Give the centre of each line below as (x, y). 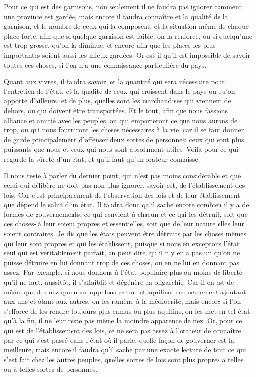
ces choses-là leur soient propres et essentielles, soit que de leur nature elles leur (124, 224)
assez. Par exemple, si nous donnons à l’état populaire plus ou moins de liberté (123, 272)
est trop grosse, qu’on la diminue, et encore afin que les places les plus (110, 45)
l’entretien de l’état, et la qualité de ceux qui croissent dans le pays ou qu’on (120, 91)
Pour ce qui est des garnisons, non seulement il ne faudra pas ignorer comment (123, 6)
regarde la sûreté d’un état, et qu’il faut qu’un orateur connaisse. (102, 158)
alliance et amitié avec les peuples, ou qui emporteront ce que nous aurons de (121, 120)
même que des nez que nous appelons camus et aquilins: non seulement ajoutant (125, 291)
